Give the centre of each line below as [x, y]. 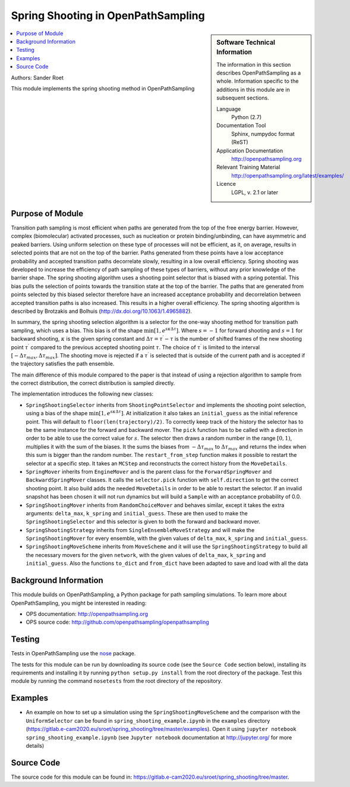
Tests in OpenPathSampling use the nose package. [73, 654]
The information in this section [254, 64]
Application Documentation [250, 150]
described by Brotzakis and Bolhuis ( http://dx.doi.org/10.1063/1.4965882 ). [102, 311]
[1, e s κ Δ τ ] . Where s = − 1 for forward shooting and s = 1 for [228, 330]
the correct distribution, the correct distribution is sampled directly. [93, 383]
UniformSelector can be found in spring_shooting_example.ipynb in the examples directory [148, 720]
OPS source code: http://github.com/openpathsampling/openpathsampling [117, 622]
